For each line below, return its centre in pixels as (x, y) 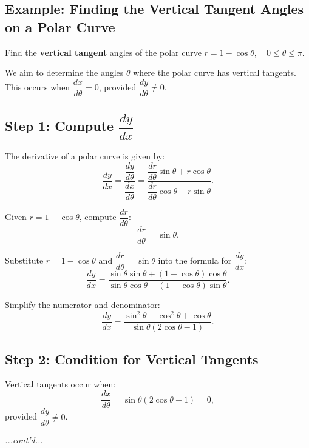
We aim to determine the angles (64, 72)
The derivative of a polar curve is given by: (85, 156)
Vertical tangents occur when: (60, 384)
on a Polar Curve (60, 26)
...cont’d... (24, 440)
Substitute (24, 260)
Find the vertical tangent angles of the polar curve (103, 52)
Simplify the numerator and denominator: (83, 305)
